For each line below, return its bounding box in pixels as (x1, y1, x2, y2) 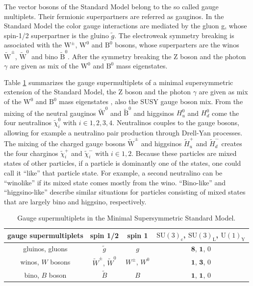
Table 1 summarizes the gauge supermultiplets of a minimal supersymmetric (4, 77, 233, 87)
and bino (31, 51, 58, 61)
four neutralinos (4, 117, 52, 127)
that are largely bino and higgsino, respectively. (4, 196, 147, 206)
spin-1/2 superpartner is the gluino (4, 30, 109, 40)
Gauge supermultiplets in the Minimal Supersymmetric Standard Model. (17, 213, 236, 223)
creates (221, 138, 242, 149)
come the (211, 108, 239, 118)
